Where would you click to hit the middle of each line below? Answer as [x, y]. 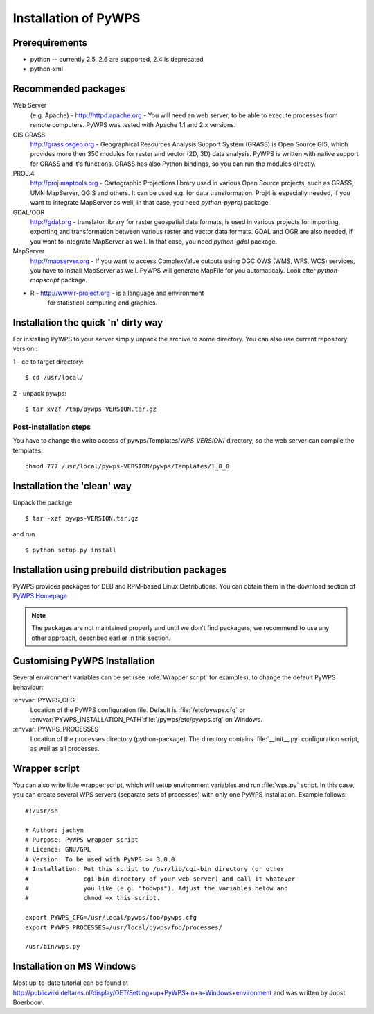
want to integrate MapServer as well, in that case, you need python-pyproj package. [150, 203]
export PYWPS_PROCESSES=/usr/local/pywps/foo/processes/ [124, 927]
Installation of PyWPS [77, 18]
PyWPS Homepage [40, 596]
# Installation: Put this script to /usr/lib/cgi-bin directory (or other [155, 869]
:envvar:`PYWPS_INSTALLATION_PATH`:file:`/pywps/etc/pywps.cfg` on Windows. [146, 719]
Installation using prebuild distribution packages [120, 569]
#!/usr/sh [42, 811]
